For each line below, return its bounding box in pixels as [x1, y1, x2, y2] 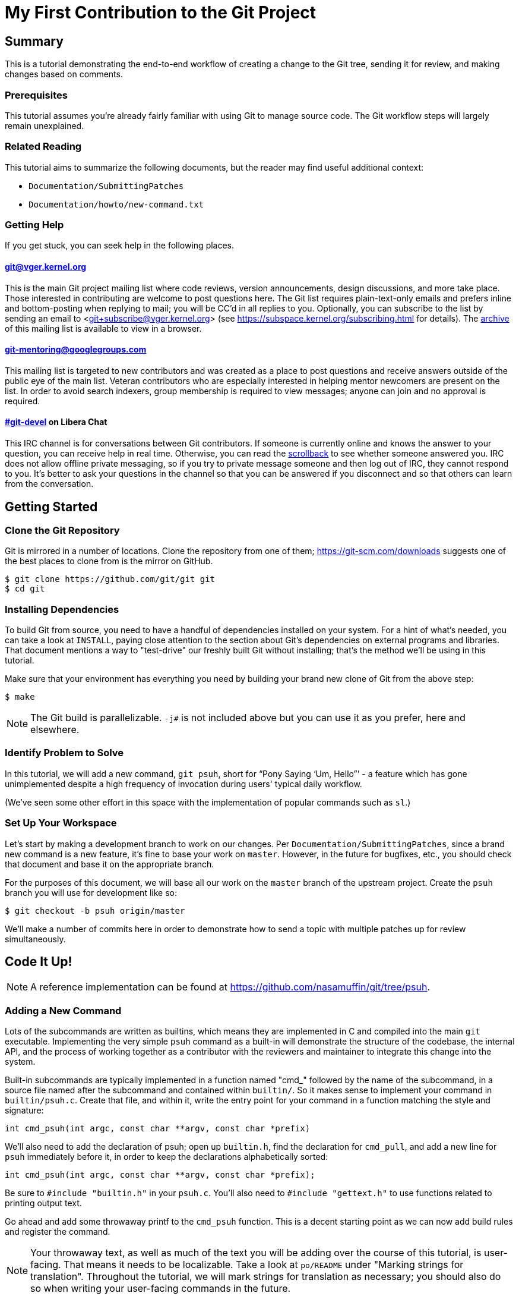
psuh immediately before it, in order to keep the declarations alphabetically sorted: [5, 1152, 328, 1162]
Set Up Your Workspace [5, 817, 117, 829]
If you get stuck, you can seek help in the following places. [5, 240, 235, 251]
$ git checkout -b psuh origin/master [5, 905, 185, 916]
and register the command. [5, 1226, 110, 1237]
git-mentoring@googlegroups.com [5, 344, 147, 355]
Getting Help [5, 219, 64, 231]
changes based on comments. [5, 69, 123, 80]
